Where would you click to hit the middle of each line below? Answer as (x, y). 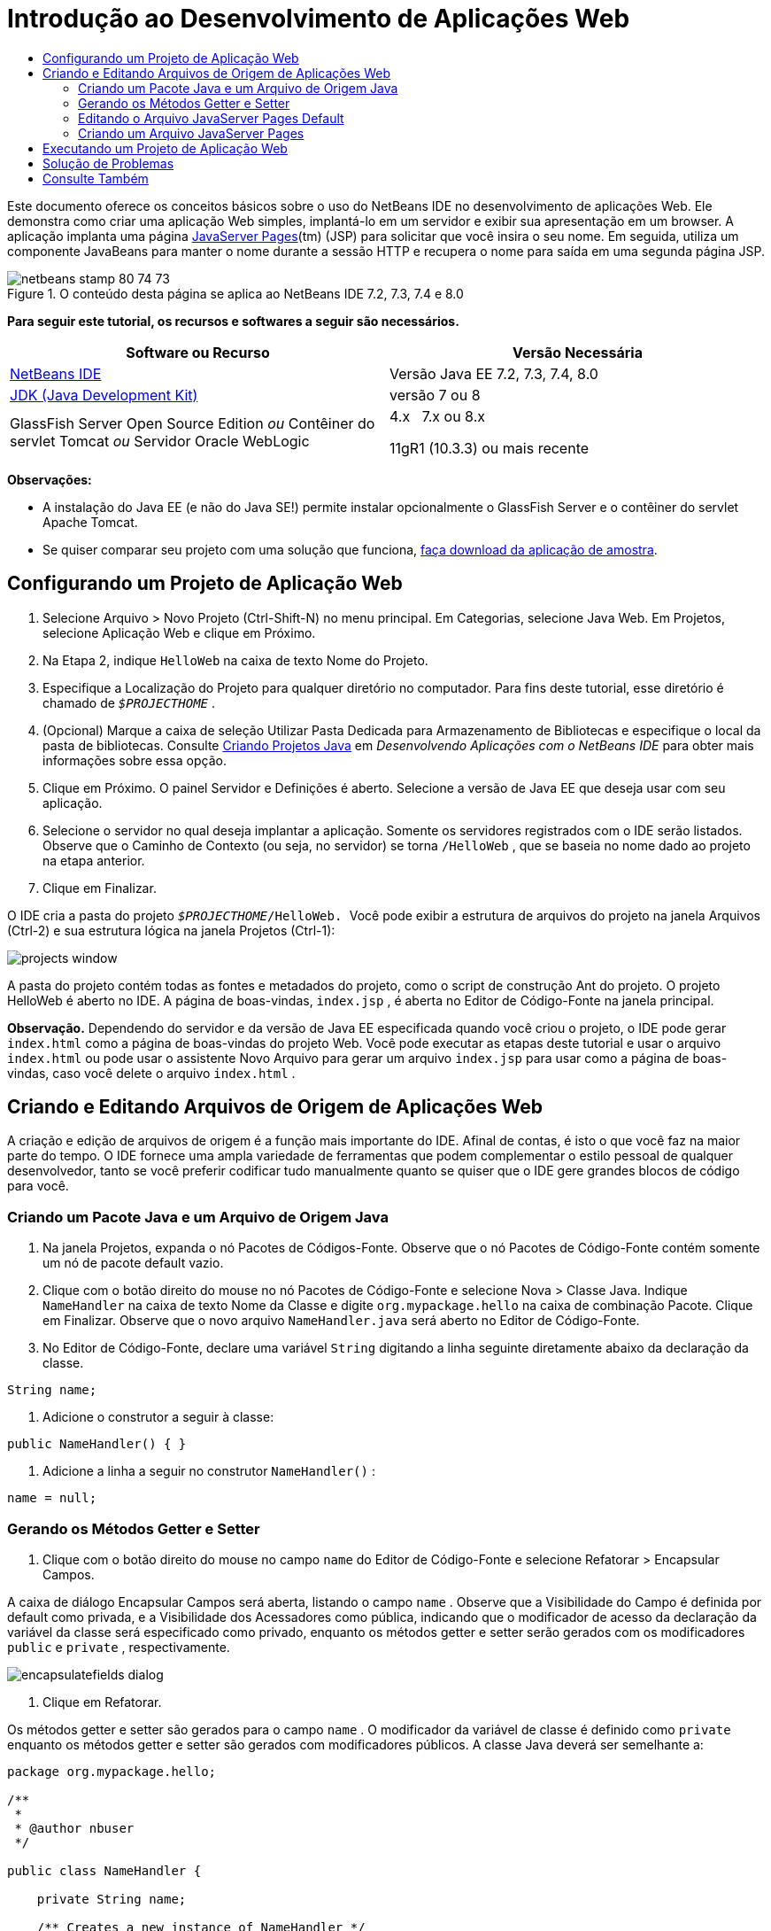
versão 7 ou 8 (435, 395)
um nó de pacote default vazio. (133, 1263)
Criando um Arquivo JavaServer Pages (191, 133)
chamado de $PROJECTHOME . (129, 702)
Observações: (50, 479)
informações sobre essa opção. (135, 760)
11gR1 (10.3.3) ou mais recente (490, 448)
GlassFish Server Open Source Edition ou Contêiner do (193, 423)
